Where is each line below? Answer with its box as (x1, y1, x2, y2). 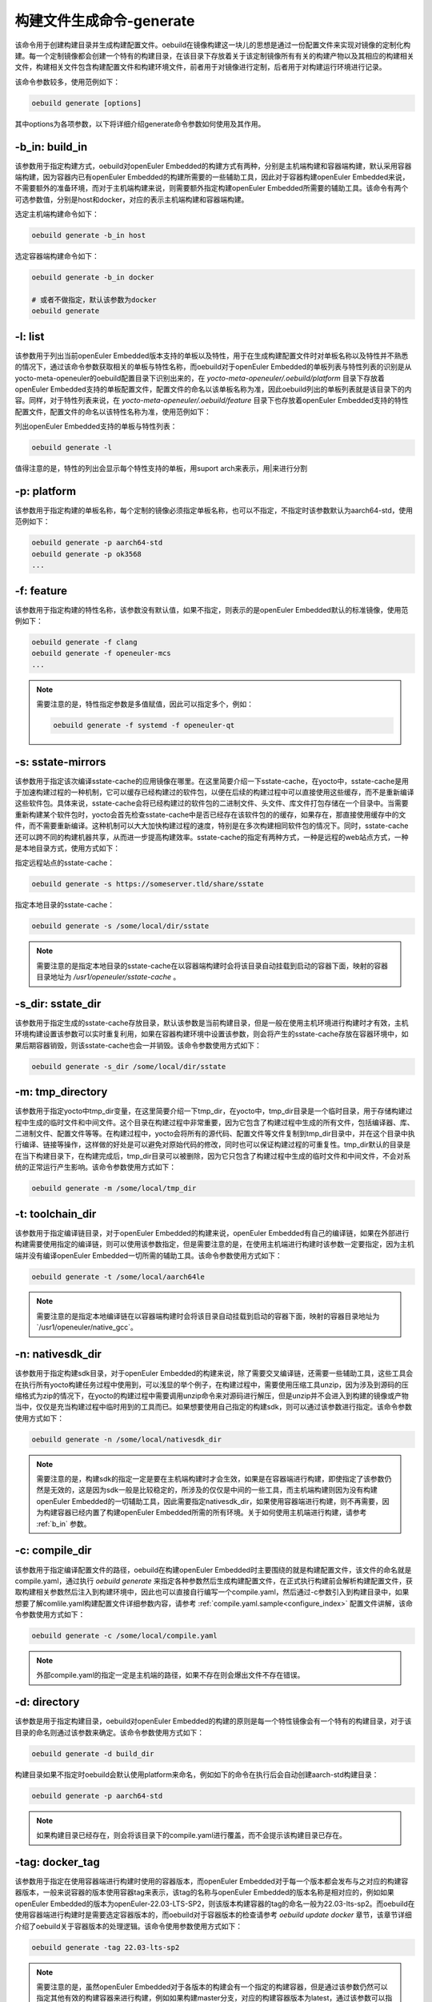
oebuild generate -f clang (31, 637, 138, 647)
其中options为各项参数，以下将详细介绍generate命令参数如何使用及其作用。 (14, 119, 266, 128)
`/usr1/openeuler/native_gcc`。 (36, 1322, 138, 1333)
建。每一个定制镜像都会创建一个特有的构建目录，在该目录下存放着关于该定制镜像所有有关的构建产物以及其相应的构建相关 (14, 50, 414, 60)
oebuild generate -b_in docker (31, 273, 155, 282)
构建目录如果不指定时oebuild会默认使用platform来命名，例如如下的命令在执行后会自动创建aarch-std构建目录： (14, 1770, 379, 1779)
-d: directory (14, 1695, 80, 1709)
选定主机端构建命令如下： (14, 209, 99, 219)
